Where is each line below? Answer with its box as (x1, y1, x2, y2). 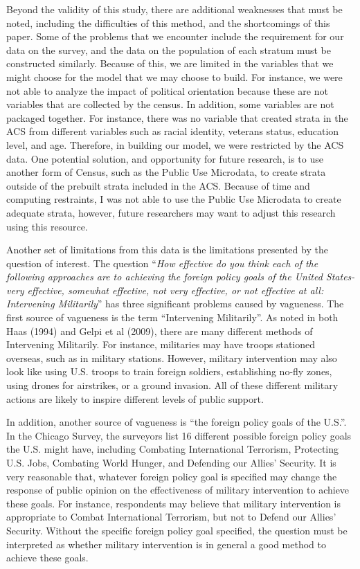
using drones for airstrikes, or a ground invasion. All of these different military (6, 378, 339, 392)
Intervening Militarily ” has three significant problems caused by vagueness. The (6, 296, 344, 311)
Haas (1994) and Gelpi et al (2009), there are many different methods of (6, 323, 313, 338)
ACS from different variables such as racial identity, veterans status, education (6, 124, 339, 138)
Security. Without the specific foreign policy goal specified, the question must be (6, 523, 348, 537)
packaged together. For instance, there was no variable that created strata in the (6, 110, 348, 125)
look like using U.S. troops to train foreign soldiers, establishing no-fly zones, (6, 364, 332, 379)
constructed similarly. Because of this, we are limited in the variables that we (6, 56, 334, 71)
